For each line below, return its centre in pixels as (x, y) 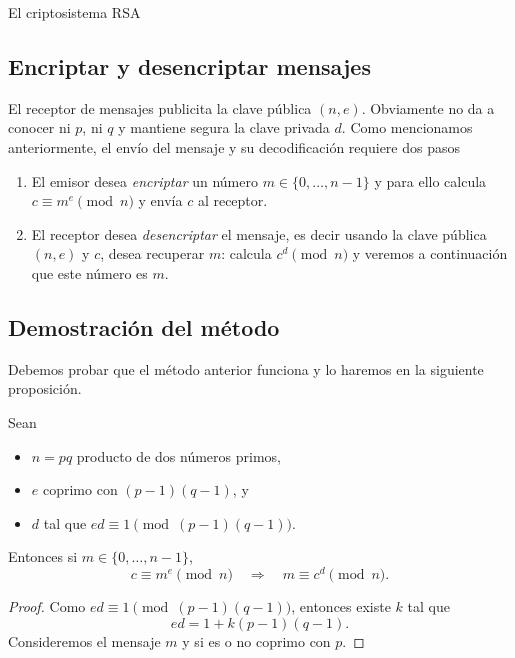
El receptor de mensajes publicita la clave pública (160, 107)
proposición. (45, 388)
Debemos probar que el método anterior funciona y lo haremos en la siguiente (246, 368)
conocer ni (39, 127)
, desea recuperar (152, 253)
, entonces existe (341, 605)
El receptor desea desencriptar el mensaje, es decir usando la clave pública (259, 233)
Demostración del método (144, 326)
